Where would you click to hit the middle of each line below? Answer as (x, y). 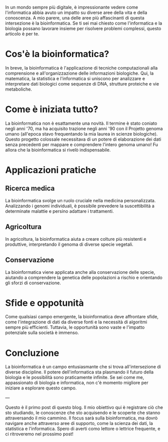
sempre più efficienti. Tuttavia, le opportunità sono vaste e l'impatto (75, 327)
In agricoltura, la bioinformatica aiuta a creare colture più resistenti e (76, 239)
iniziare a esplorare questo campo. (41, 388)
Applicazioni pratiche (51, 170)
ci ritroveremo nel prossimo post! (39, 434)
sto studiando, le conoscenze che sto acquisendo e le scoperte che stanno (83, 413)
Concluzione (32, 353)
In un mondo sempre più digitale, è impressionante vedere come (72, 7)
